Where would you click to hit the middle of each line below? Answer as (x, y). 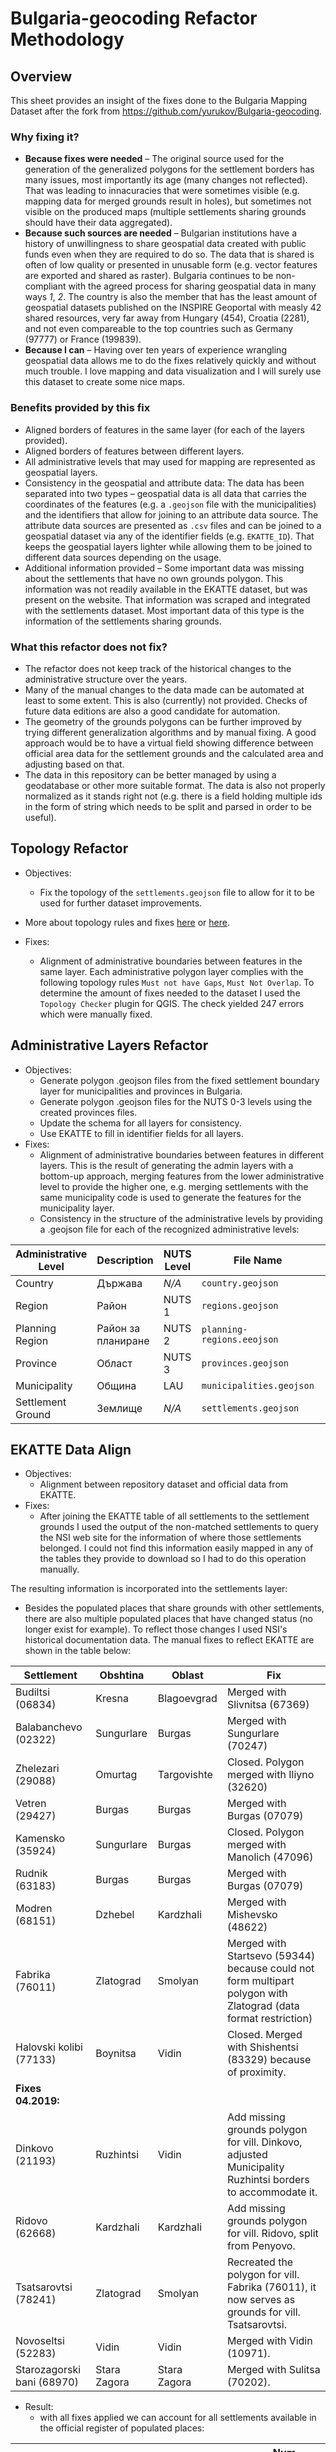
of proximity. (256, 2072)
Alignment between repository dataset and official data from (164, 1484)
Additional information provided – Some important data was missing (164, 568)
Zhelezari (37, 1769)
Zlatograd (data (263, 2006)
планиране (123, 1340)
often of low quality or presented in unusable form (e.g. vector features (171, 265)
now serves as (261, 2300)
